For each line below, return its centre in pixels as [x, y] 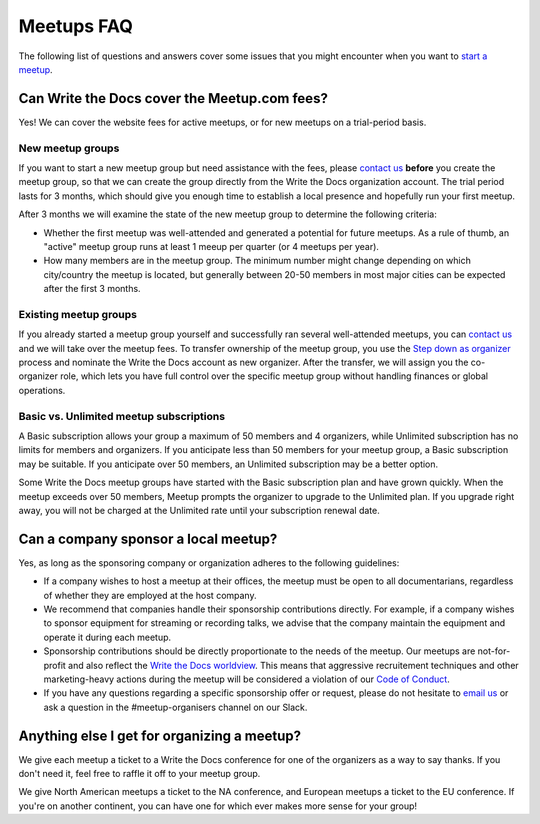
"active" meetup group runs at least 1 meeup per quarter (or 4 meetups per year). [211, 246]
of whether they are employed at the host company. [150, 595]
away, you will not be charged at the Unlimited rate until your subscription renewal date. [199, 510]
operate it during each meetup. [107, 637]
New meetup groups [69, 148]
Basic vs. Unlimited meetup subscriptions [121, 416]
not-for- [494, 651]
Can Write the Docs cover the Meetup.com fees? [173, 98]
